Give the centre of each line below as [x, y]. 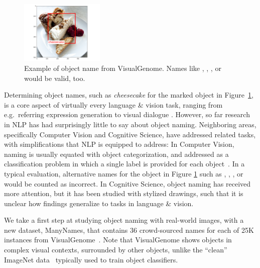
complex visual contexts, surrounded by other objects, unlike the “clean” [116, 250]
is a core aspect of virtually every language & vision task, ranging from [113, 104]
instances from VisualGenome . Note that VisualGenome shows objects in [118, 240]
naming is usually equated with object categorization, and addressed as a [116, 154]
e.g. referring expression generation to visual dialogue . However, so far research [127, 114]
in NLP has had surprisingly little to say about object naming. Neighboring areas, [130, 124]
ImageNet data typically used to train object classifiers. [91, 259]
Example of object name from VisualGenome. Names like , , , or [123, 68]
